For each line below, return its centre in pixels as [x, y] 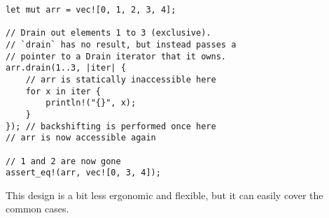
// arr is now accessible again [81, 138]
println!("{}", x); [91, 103]
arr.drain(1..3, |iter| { [66, 68]
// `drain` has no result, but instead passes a [121, 44]
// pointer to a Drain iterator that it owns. [116, 56]
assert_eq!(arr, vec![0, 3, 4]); [83, 173]
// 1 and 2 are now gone [63, 161]
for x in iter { [63, 91]
